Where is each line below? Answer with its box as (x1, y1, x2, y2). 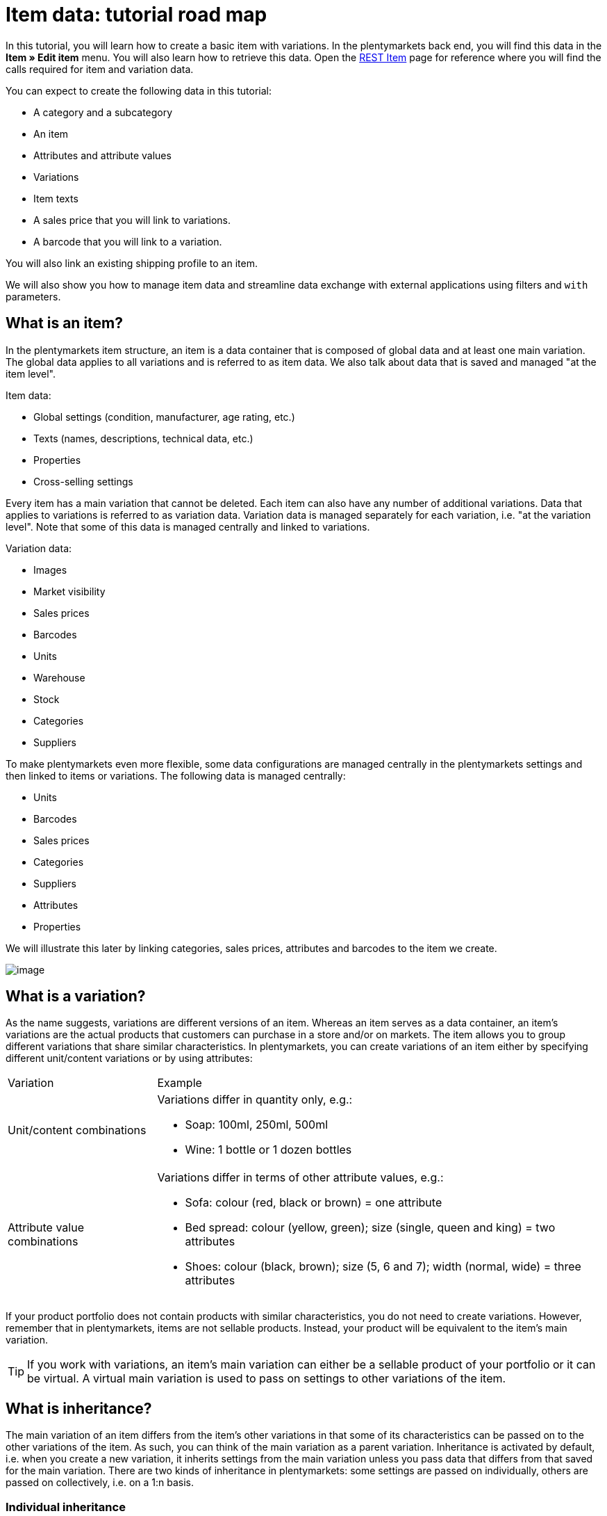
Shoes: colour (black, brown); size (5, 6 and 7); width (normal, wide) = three (185, 1259, 581, 1274)
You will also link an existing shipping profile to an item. (6, 257, 258, 269)
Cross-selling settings (33, 475, 133, 487)
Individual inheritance (6, 1499, 126, 1514)
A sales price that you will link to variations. (33, 213, 231, 226)
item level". (6, 367, 56, 380)
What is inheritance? (6, 1399, 152, 1417)
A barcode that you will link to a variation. (33, 235, 222, 248)
